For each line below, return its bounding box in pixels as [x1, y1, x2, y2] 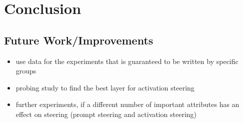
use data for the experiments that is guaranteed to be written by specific [15, 55, 238, 66]
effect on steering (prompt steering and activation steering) [15, 108, 197, 119]
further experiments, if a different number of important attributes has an [15, 99, 239, 109]
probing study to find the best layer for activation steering [15, 82, 194, 92]
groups [15, 65, 36, 76]
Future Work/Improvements [4, 32, 153, 47]
